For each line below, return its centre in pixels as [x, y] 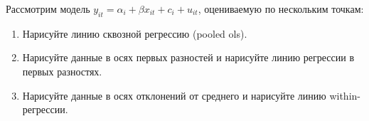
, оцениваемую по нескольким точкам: [281, 9]
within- [345, 95]
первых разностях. [62, 71]
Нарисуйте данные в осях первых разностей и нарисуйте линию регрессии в [188, 57]
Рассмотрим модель [48, 9]
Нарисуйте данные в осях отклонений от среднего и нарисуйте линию [174, 95]
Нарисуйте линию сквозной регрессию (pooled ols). [135, 33]
